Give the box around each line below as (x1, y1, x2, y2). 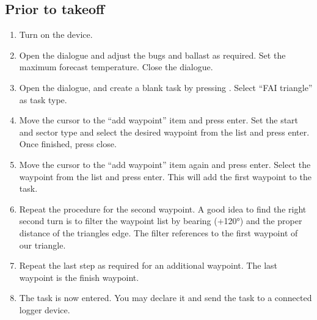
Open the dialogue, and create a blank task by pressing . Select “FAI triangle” (19, 81, 313, 93)
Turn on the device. (19, 28, 93, 41)
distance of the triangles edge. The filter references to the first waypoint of (19, 226, 298, 239)
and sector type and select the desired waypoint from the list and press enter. (19, 125, 310, 138)
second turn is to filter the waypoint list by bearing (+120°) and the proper (19, 214, 302, 227)
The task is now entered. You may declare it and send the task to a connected (19, 291, 312, 304)
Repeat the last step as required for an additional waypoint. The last (19, 259, 277, 272)
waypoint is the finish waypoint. (19, 271, 139, 283)
